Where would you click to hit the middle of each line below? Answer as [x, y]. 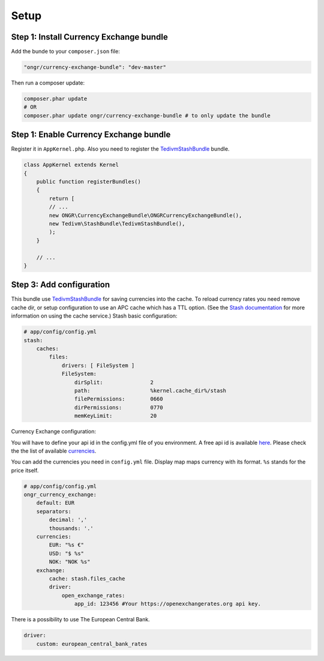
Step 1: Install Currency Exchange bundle [89, 37]
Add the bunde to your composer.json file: [65, 52]
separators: [54, 511]
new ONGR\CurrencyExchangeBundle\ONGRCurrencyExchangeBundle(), [145, 215]
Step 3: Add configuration [61, 285]
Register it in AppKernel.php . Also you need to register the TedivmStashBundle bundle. [120, 149]
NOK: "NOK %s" [70, 562]
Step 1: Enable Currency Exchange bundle [91, 135]
